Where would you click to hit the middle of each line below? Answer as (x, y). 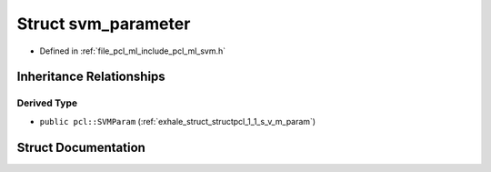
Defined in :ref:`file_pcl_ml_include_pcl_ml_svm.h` (133, 51)
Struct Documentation (81, 147)
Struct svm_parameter (104, 24)
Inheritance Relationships (91, 77)
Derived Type (47, 103)
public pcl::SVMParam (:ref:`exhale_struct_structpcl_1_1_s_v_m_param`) (178, 121)
